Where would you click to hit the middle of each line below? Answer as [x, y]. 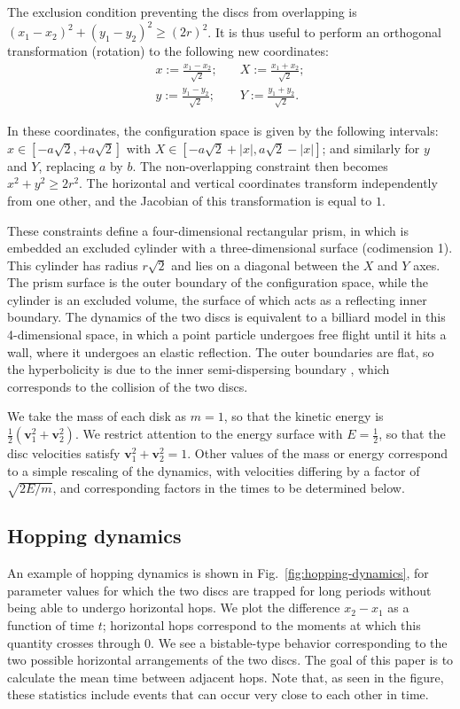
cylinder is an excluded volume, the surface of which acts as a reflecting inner [217, 299]
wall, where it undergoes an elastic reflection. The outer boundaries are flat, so [221, 351]
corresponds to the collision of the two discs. [128, 386]
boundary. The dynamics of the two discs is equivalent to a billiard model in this [226, 317]
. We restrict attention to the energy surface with [209, 434]
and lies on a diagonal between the [265, 265]
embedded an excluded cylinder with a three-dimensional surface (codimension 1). [230, 248]
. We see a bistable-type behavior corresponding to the [299, 642]
